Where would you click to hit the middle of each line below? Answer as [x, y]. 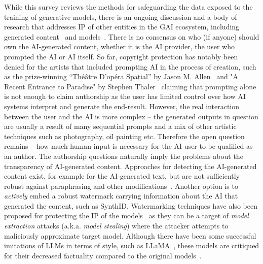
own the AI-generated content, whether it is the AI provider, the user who [119, 46]
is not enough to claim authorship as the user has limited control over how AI [125, 96]
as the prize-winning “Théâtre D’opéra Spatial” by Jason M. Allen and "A [121, 76]
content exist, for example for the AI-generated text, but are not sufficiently [122, 176]
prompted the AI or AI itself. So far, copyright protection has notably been [121, 56]
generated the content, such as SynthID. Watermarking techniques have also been [131, 205]
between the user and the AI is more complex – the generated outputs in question [131, 116]
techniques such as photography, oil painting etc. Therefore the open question [124, 136]
